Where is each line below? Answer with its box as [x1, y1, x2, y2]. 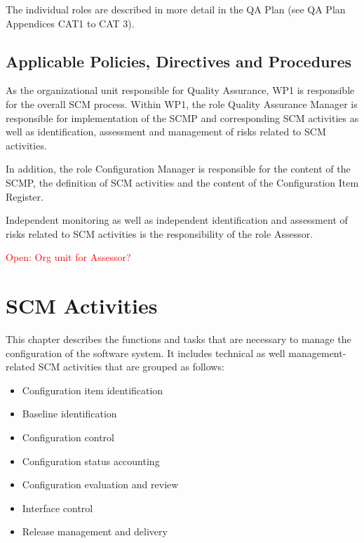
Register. [6, 189, 43, 203]
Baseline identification [22, 406, 117, 421]
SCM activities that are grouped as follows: [38, 359, 224, 374]
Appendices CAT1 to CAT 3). [6, 15, 135, 30]
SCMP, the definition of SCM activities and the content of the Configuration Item [6, 175, 359, 189]
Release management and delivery [22, 524, 168, 539]
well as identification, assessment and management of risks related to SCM [6, 124, 326, 139]
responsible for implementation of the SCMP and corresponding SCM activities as [6, 110, 359, 125]
